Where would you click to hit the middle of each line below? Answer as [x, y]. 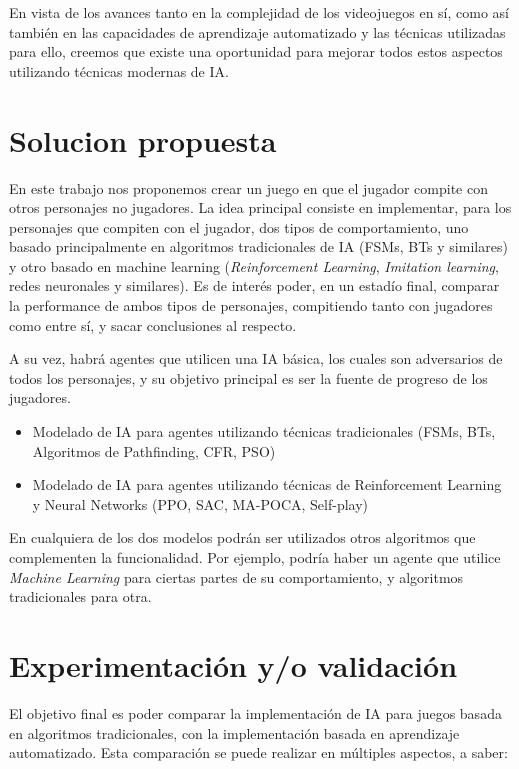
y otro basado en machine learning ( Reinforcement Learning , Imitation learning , [254, 265]
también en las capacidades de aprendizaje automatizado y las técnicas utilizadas [257, 31]
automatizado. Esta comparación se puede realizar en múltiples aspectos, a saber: [258, 752]
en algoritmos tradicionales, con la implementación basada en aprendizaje [234, 732]
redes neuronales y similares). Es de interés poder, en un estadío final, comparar [254, 285]
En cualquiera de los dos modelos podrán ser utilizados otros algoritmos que [242, 537]
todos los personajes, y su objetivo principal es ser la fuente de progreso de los [248, 377]
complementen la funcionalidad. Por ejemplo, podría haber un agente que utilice [255, 557]
